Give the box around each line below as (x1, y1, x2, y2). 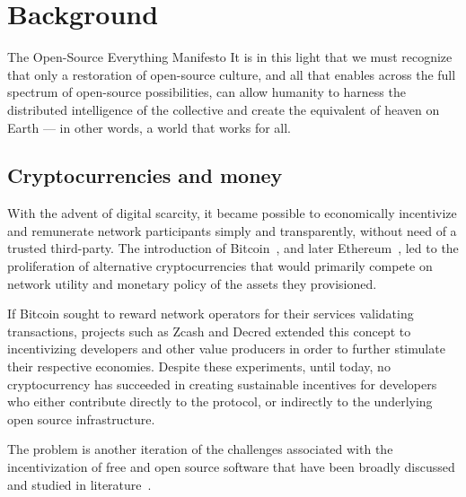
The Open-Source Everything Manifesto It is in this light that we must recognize (7, 48, 453, 66)
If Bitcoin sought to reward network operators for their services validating (7, 304, 414, 323)
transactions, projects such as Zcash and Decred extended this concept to (7, 321, 411, 340)
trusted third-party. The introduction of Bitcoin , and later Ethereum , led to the (7, 239, 459, 257)
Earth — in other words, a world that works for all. (7, 118, 291, 136)
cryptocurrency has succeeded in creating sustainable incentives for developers (7, 374, 437, 393)
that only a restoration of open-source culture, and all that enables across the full (7, 65, 456, 83)
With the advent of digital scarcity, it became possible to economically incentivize (7, 204, 457, 222)
